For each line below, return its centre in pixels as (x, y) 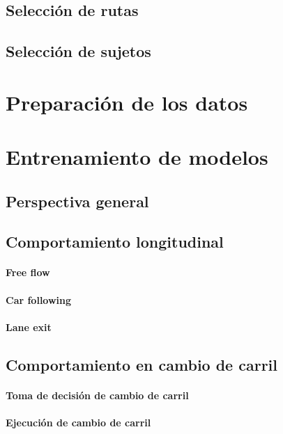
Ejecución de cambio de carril (78, 422)
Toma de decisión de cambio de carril (97, 395)
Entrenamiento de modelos (137, 157)
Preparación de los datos (127, 102)
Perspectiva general (77, 201)
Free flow (28, 272)
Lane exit (29, 327)
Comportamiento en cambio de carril (142, 364)
